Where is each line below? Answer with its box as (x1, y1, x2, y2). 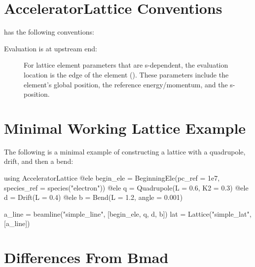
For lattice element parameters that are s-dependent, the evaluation (24, 60, 228, 70)
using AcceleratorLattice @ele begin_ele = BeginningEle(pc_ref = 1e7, (4, 173, 220, 183)
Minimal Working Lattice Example (4, 117, 246, 138)
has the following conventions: (4, 27, 94, 37)
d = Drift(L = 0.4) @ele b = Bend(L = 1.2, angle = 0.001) (4, 192, 183, 202)
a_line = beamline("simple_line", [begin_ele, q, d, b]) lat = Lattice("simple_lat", (4, 208, 252, 219)
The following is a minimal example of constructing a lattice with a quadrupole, (4, 146, 246, 156)
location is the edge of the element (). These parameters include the (24, 69, 229, 79)
